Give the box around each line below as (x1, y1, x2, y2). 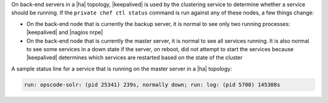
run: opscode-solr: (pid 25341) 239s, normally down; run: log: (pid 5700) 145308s (24, 81, 281, 88)
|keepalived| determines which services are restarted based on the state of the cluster (26, 54, 243, 61)
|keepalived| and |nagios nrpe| (26, 29, 103, 36)
